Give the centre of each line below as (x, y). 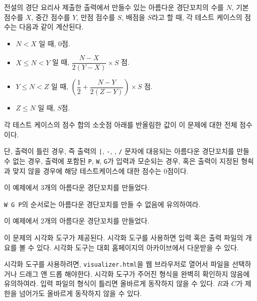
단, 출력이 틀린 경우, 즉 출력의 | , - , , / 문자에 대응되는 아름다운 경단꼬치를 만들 (127, 151)
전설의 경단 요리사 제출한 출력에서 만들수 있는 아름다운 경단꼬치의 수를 (114, 7)
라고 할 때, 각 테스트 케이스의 (197, 17)
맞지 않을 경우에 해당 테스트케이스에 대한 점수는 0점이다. (101, 170)
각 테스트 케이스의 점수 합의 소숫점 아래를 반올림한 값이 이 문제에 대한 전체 (121, 125)
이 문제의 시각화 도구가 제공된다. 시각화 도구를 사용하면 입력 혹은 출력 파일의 (124, 237)
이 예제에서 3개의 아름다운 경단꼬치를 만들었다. (77, 187)
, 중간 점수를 (51, 17)
